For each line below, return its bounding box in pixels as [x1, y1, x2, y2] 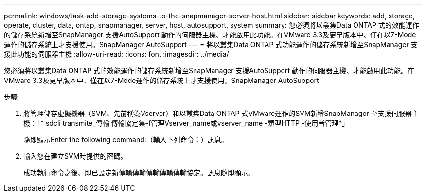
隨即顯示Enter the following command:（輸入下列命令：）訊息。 [23, 135, 228, 144]
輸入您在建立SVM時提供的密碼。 [23, 152, 127, 160]
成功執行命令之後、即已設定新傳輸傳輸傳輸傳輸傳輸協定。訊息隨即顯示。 [23, 168, 255, 177]
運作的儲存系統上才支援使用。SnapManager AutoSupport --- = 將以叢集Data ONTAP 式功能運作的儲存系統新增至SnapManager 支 [4, 40, 418, 49]
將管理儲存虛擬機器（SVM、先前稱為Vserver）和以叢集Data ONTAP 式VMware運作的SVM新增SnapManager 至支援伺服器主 [23, 109, 419, 117]
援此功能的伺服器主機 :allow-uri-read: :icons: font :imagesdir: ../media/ [4, 50, 229, 58]
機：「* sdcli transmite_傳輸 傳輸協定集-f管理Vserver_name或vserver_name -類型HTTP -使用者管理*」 [23, 119, 349, 127]
